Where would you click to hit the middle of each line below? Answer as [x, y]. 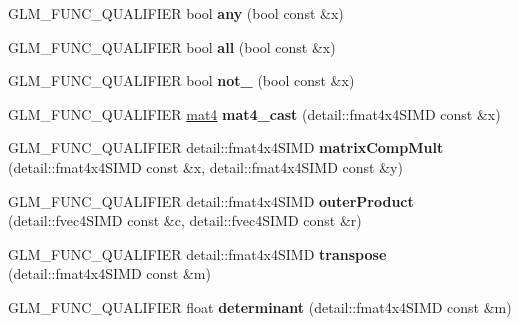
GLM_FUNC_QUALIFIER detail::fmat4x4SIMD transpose [197, 253]
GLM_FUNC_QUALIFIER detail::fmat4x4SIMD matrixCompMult [226, 147]
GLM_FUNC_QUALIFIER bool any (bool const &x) [176, 13]
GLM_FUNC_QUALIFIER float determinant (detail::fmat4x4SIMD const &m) [260, 306]
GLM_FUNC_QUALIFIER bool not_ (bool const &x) [181, 80]
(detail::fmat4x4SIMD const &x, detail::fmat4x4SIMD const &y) [205, 166]
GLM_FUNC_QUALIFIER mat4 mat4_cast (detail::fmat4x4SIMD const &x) [254, 113]
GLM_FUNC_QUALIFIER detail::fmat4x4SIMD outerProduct [211, 200]
